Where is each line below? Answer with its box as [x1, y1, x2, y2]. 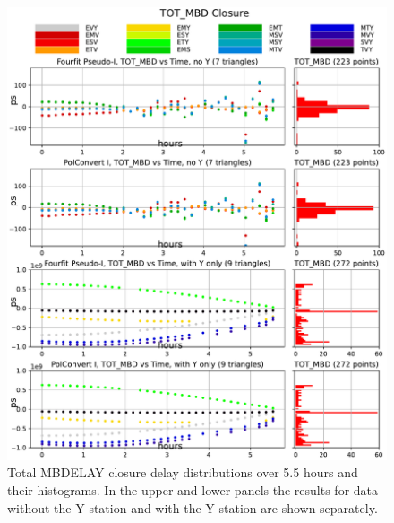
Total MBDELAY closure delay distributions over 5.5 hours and [7, 463, 358, 482]
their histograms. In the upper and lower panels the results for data [7, 481, 379, 500]
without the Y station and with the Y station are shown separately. [7, 498, 378, 517]
